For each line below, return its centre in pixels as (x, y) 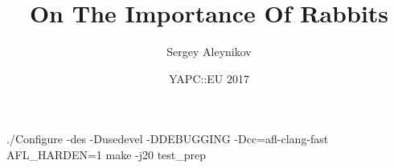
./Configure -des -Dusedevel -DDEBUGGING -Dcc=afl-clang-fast (168, 139)
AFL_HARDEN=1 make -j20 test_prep (107, 154)
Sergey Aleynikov (209, 52)
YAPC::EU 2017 (209, 78)
